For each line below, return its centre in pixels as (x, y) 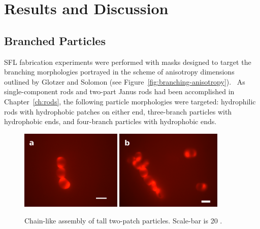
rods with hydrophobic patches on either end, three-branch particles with (118, 111)
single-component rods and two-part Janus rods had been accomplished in (119, 91)
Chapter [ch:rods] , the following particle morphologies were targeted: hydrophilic (130, 101)
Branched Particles (55, 40)
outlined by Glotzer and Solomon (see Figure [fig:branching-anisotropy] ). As (125, 81)
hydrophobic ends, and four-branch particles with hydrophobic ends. (110, 121)
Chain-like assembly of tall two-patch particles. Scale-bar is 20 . (123, 221)
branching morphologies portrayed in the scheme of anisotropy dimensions (119, 72)
